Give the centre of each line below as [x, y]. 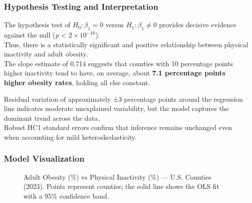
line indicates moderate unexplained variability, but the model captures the [116, 108]
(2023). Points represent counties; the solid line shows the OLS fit [121, 186]
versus [115, 25]
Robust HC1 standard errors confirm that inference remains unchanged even [118, 127]
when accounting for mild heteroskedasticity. [70, 137]
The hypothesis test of [37, 25]
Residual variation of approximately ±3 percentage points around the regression [124, 99]
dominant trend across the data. [52, 118]
